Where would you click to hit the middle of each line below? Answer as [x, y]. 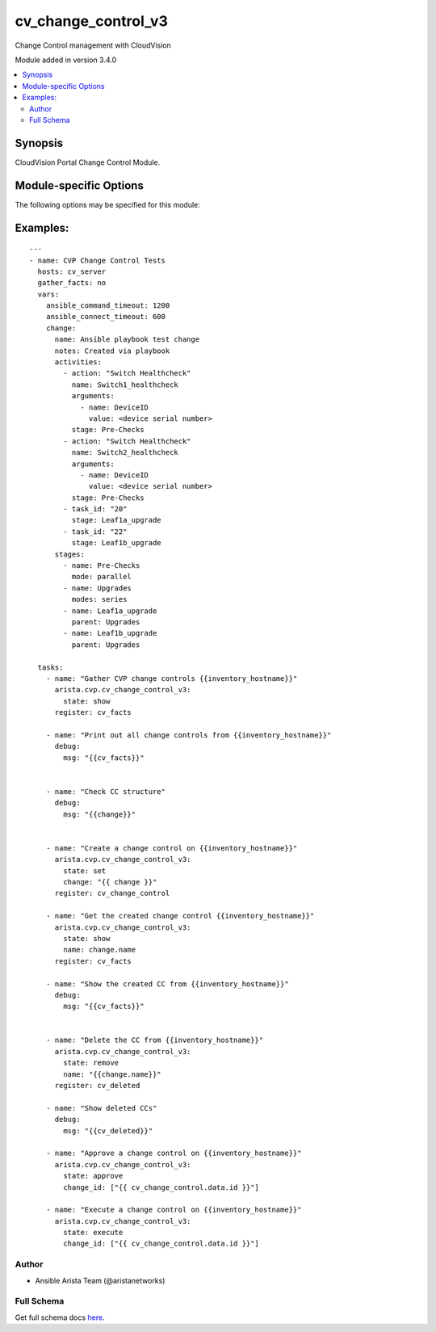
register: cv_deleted [97, 1086]
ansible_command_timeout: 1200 [108, 306]
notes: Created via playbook [112, 351]
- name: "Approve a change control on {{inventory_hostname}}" [174, 1153]
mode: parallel [102, 577]
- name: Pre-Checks [102, 566]
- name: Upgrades [98, 588]
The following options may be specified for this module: [108, 204]
